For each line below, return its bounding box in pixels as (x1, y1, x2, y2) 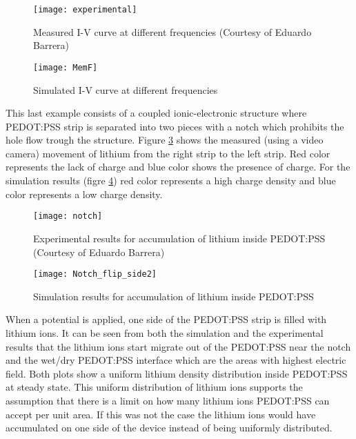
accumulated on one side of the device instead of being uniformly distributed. (6, 420, 333, 435)
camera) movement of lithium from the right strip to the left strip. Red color (6, 146, 330, 160)
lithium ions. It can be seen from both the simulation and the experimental (6, 325, 324, 340)
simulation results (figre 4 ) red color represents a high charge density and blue (6, 173, 336, 188)
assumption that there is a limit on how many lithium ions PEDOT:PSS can (6, 393, 330, 407)
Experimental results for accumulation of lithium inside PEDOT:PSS (33, 231, 326, 245)
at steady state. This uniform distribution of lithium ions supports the (6, 380, 303, 394)
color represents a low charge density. (6, 186, 163, 201)
